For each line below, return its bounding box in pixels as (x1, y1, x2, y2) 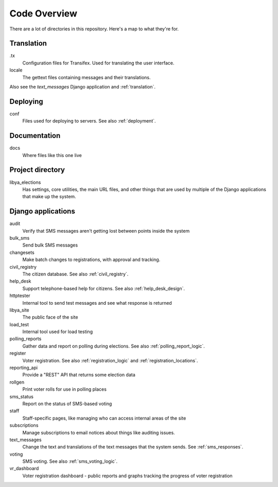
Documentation (9, 131, 61, 140)
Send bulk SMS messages (22, 242, 78, 248)
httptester (9, 292, 30, 299)
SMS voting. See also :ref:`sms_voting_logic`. (22, 458, 118, 464)
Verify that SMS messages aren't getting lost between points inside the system (22, 228, 190, 234)
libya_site (9, 307, 29, 313)
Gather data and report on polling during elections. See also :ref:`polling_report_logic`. (22, 343, 205, 349)
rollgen (9, 379, 25, 385)
